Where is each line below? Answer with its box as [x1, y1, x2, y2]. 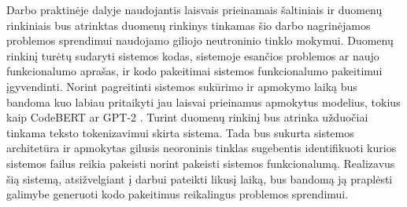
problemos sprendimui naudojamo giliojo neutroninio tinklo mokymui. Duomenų [6, 32, 394, 49]
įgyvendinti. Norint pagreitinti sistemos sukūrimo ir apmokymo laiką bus [6, 78, 357, 94]
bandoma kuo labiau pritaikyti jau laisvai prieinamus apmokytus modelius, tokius [6, 93, 401, 110]
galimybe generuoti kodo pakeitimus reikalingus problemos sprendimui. [6, 186, 349, 202]
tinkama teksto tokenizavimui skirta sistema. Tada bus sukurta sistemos [6, 124, 354, 140]
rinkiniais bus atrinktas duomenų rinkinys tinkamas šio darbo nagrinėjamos [6, 16, 371, 33]
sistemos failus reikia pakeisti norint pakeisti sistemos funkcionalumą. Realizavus [6, 154, 395, 171]
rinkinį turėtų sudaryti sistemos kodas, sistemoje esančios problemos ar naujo [6, 47, 379, 64]
